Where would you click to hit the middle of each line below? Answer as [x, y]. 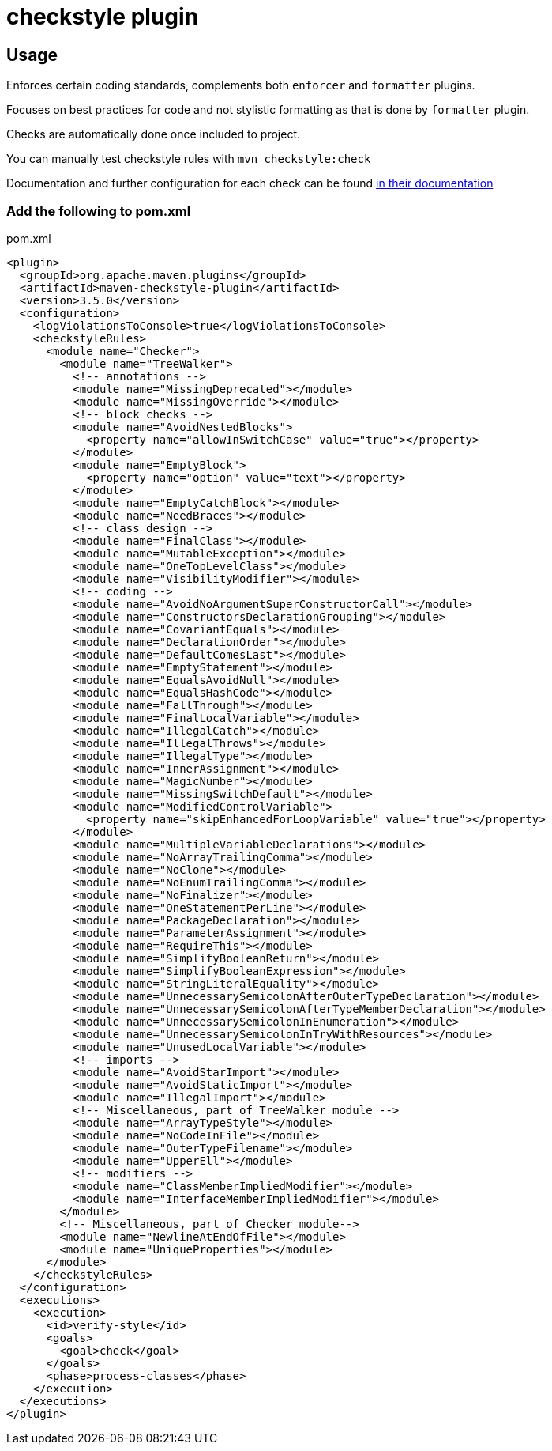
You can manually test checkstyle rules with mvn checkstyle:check [189, 159]
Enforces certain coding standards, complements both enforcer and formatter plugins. [241, 85]
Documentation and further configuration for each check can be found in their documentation [250, 183]
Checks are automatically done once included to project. [154, 134]
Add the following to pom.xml [99, 211]
